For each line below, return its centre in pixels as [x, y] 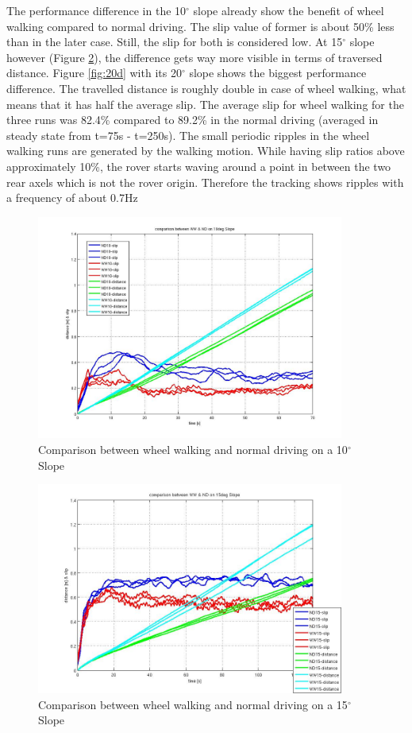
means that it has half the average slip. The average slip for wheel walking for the [205, 104]
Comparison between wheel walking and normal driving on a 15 [193, 704]
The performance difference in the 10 [96, 10]
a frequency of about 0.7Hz [72, 198]
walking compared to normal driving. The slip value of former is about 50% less [200, 26]
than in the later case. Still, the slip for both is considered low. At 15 [175, 42]
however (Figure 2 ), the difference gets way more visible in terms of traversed [194, 57]
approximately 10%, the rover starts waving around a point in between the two [199, 166]
